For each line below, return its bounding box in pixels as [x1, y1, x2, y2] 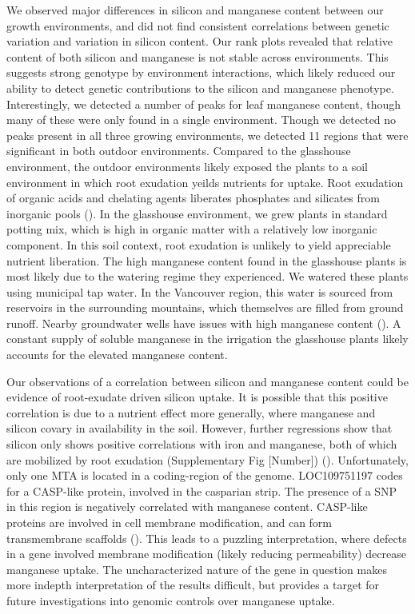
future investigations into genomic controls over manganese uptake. [6, 592, 335, 608]
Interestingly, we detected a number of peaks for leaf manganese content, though [6, 95, 401, 112]
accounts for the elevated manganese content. [6, 346, 228, 363]
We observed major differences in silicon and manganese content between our [6, 2, 384, 18]
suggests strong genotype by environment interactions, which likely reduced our [6, 64, 396, 81]
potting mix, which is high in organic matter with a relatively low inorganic [6, 221, 377, 237]
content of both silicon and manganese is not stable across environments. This [6, 48, 389, 65]
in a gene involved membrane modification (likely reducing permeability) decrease [6, 545, 406, 562]
